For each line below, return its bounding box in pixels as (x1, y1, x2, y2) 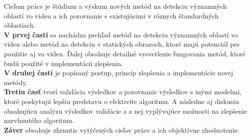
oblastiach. (4, 20, 36, 30)
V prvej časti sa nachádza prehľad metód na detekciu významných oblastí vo (4, 29, 238, 39)
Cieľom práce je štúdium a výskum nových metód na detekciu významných (4, 1, 227, 11)
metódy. (4, 77, 28, 87)
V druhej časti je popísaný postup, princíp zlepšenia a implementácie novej (4, 68, 233, 78)
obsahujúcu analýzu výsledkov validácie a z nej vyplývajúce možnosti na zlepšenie (4, 105, 247, 116)
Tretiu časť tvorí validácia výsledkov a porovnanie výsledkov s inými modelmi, (4, 86, 242, 97)
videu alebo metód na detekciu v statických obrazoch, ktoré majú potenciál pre (4, 39, 240, 49)
